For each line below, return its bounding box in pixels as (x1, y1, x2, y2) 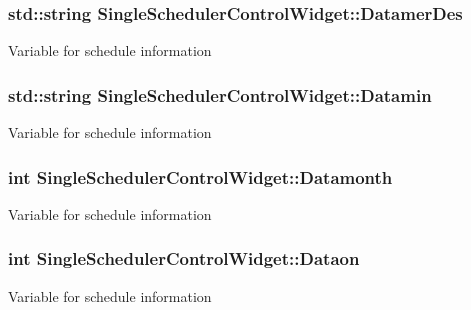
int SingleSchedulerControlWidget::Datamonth (8, 164, 393, 189)
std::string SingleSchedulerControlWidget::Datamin (8, 82, 432, 107)
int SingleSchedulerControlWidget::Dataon (8, 246, 360, 271)
